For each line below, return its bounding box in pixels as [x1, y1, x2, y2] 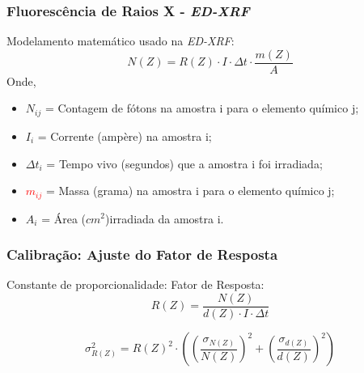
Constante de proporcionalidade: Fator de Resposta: [6, 276, 265, 293]
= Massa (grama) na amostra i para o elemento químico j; [45, 182, 335, 199]
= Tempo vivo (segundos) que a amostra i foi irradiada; [46, 155, 323, 172]
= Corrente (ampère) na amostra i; [37, 127, 212, 144]
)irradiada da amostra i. [105, 210, 224, 227]
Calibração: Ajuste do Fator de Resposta [6, 244, 278, 265]
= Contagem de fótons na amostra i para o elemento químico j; [44, 100, 359, 117]
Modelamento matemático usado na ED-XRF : [6, 32, 235, 49]
